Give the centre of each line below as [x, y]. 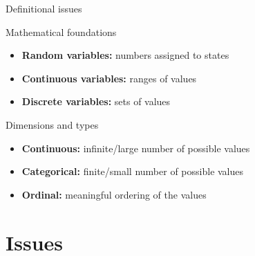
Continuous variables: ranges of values [109, 78]
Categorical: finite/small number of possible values [133, 171]
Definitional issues [44, 8]
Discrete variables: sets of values [96, 101]
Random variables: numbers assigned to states [125, 55]
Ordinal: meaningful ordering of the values [114, 194]
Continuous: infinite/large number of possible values [136, 148]
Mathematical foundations [61, 31]
